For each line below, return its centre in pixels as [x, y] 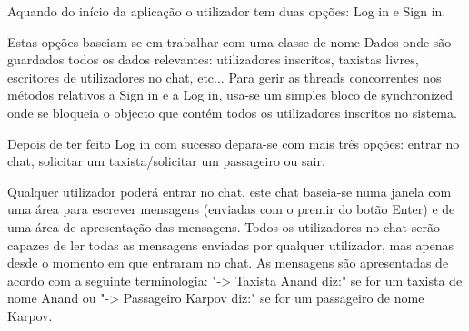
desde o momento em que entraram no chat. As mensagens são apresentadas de [228, 263]
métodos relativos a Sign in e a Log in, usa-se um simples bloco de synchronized [230, 95]
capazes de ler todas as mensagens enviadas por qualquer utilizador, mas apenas [231, 244]
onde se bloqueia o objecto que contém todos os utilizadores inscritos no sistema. [232, 112]
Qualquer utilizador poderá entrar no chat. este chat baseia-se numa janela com [230, 191]
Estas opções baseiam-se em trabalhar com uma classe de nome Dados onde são [230, 41]
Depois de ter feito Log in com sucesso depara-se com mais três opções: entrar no [234, 143]
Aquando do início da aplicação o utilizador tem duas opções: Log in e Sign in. [227, 11]
